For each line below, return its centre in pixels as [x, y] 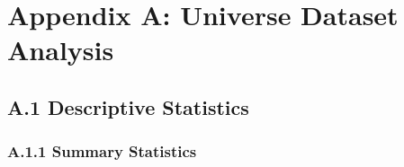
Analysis [61, 50]
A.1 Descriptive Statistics [128, 106]
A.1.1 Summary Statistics [102, 151]
